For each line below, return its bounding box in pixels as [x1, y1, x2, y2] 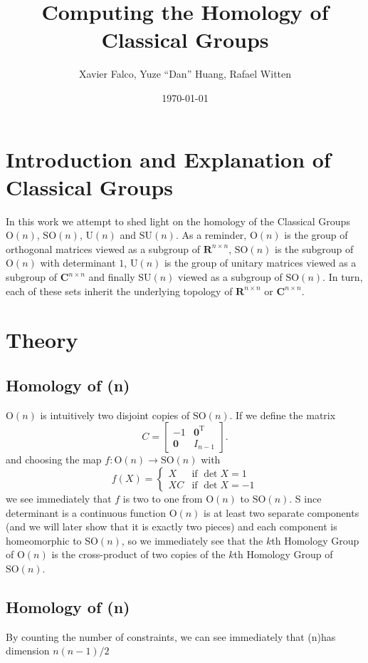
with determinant [40, 255, 116, 270]
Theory [6, 325, 78, 354]
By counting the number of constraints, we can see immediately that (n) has [6, 629, 336, 644]
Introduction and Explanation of [6, 144, 331, 173]
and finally [88, 269, 135, 284]
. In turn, [322, 269, 363, 284]
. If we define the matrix [229, 407, 336, 422]
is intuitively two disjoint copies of [40, 407, 190, 422]
